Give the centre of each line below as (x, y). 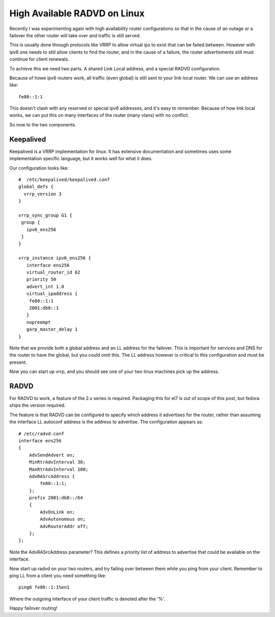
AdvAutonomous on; (63, 519)
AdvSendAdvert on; (52, 455)
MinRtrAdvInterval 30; (57, 462)
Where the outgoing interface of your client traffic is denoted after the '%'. (87, 599)
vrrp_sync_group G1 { (45, 215)
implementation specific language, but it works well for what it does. (81, 158)
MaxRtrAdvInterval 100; (59, 469)
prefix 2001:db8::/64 (56, 498)
